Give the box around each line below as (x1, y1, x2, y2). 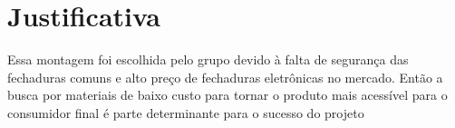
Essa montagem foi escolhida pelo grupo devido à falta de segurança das (7, 50, 409, 69)
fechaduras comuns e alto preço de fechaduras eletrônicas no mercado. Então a (7, 67, 443, 86)
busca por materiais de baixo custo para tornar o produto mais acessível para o (7, 85, 448, 104)
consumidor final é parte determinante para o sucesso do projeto (7, 103, 364, 122)
